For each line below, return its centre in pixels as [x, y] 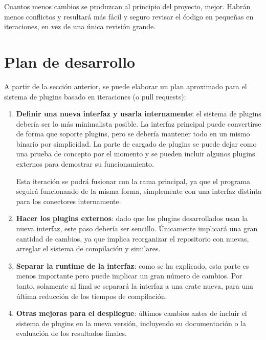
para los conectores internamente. [69, 201]
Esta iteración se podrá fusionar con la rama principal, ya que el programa [133, 181]
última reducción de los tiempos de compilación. [92, 296]
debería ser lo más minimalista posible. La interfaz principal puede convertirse [139, 123]
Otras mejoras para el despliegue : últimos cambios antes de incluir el [131, 313]
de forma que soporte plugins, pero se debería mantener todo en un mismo [133, 134]
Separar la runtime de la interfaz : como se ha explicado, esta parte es [132, 265]
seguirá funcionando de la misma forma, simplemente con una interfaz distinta [139, 191]
